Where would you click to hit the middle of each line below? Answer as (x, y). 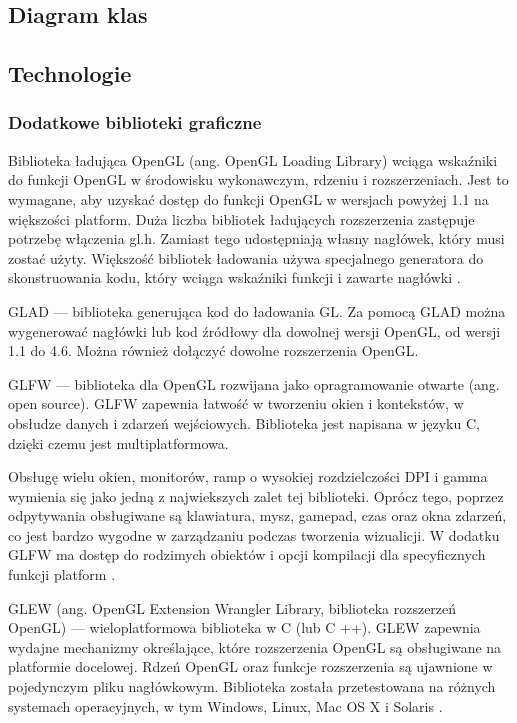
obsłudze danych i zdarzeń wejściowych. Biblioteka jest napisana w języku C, (244, 422)
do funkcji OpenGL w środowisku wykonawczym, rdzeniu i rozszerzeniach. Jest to (258, 179)
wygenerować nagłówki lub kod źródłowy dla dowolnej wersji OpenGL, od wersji (254, 330)
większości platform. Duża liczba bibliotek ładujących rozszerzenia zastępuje (241, 218)
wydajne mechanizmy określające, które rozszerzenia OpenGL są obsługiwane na (255, 646)
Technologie (70, 73)
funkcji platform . (62, 574)
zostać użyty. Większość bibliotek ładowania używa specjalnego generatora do (246, 257)
